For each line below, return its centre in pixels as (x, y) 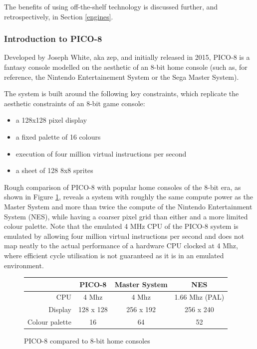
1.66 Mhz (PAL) (199, 297)
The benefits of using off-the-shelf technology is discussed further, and (111, 6)
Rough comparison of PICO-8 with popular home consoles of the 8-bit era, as (123, 187)
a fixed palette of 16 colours (58, 136)
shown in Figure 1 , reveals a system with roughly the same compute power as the (128, 197)
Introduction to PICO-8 (53, 39)
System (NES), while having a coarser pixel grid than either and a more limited (126, 216)
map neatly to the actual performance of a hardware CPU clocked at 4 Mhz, (121, 246)
